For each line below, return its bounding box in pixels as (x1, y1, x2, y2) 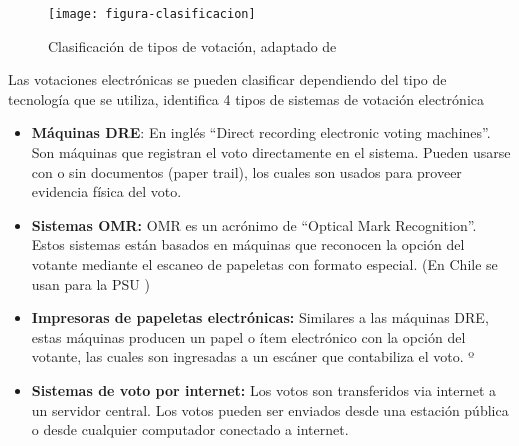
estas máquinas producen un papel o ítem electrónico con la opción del (31, 326, 466, 347)
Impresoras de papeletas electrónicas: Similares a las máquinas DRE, (31, 307, 489, 328)
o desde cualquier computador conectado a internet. (31, 419, 349, 440)
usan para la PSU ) (31, 273, 150, 294)
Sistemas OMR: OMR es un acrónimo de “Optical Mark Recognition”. (31, 214, 477, 235)
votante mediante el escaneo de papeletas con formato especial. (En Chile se (31, 254, 498, 274)
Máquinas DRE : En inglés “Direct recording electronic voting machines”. (31, 122, 491, 143)
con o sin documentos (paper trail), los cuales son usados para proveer (31, 161, 462, 182)
